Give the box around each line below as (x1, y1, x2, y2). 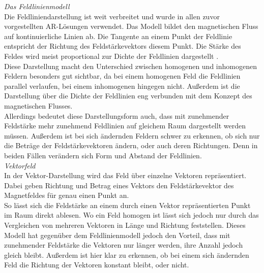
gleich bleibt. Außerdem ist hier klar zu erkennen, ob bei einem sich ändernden (4, 249, 249, 260)
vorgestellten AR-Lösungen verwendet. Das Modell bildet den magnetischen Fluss (4, 21, 258, 31)
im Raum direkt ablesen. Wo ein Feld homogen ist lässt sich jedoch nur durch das (4, 210, 259, 220)
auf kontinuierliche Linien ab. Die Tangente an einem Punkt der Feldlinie (4, 30, 232, 41)
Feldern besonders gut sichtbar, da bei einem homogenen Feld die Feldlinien (4, 71, 241, 81)
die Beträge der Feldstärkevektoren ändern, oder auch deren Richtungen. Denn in (4, 140, 258, 151)
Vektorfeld (4, 160, 36, 170)
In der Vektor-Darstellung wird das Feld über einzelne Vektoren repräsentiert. (4, 170, 247, 181)
